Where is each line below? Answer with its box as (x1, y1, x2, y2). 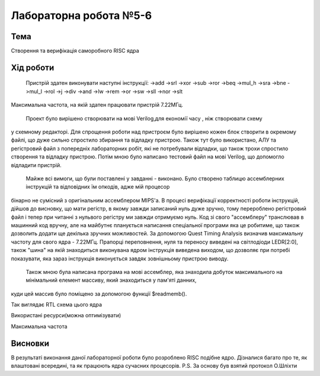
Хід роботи (11, 62, 55, 72)
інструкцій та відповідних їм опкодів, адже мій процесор (25, 183, 170, 190)
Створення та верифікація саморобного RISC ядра (11, 47, 139, 55)
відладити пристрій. (11, 161, 62, 168)
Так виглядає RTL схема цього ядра (11, 301, 103, 308)
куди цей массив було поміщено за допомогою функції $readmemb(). (11, 290, 187, 297)
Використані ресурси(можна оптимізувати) (11, 312, 121, 319)
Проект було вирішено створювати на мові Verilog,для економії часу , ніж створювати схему (25, 114, 263, 122)
